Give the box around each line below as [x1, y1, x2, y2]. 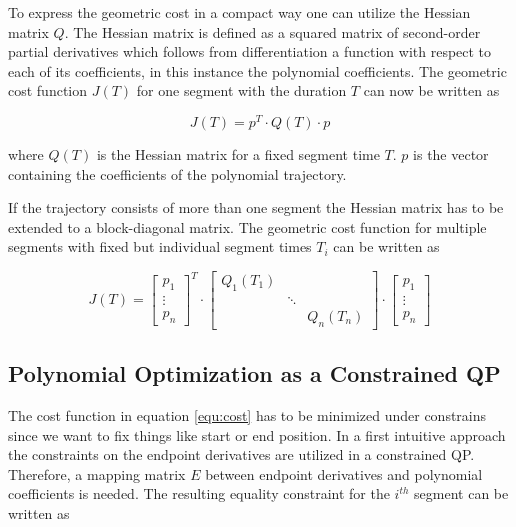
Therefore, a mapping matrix [8, 463, 186, 484]
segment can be [414, 483, 509, 504]
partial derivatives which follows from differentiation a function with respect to [8, 41, 492, 62]
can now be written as [363, 80, 500, 101]
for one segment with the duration [136, 80, 347, 101]
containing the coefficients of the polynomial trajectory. [8, 163, 347, 184]
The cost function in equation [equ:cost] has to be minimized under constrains [8, 404, 487, 425]
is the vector [413, 144, 489, 165]
